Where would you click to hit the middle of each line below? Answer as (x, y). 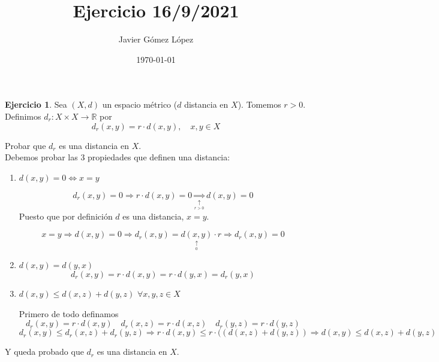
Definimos (23, 116)
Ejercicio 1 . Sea (36, 104)
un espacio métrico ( (140, 104)
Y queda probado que (44, 352)
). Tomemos (259, 104)
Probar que (25, 145)
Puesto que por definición (66, 216)
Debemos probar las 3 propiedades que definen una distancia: (118, 157)
